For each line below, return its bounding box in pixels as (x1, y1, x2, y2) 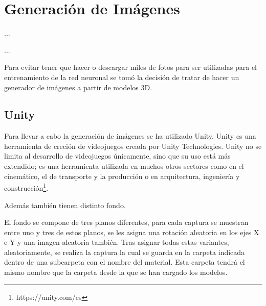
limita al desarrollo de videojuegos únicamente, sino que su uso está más (4, 150, 231, 161)
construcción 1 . (4, 181, 49, 193)
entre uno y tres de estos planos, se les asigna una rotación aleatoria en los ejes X (4, 226, 259, 237)
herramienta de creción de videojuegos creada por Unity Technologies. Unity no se (4, 140, 262, 151)
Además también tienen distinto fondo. (4, 199, 126, 210)
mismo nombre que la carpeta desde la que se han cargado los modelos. (4, 267, 228, 277)
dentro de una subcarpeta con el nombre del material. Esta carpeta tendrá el (4, 257, 245, 267)
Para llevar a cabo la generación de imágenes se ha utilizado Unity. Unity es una (4, 131, 256, 141)
